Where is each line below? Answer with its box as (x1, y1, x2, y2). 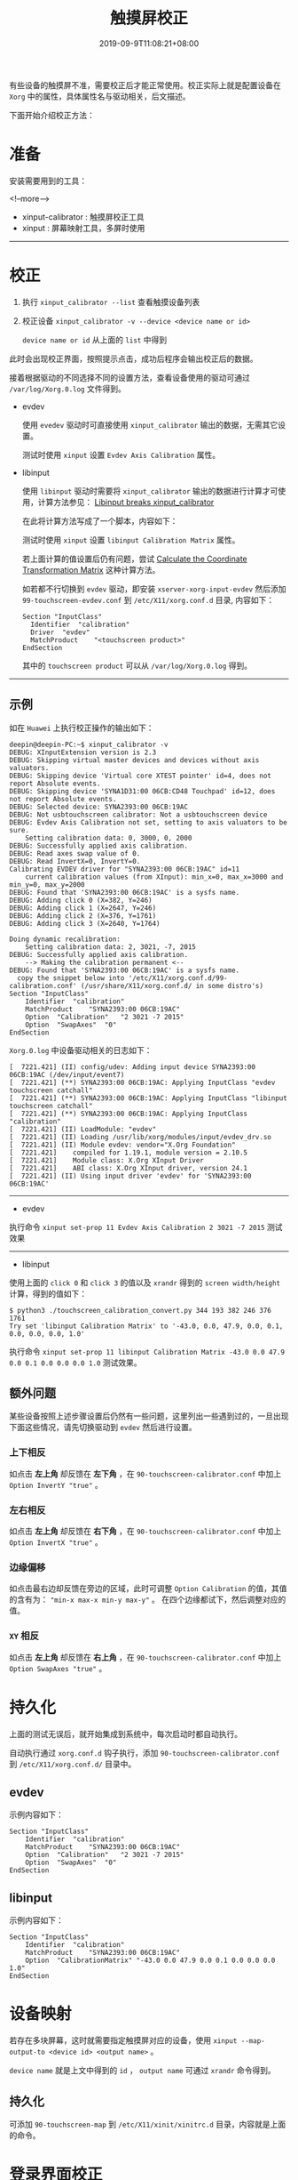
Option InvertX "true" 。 (9, 1537, 104, 1548)
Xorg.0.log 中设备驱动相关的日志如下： (9, 1044, 153, 1055)
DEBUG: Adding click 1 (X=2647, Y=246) (9, 904, 157, 913)
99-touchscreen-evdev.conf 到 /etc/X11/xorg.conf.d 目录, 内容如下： (21, 594, 275, 605)
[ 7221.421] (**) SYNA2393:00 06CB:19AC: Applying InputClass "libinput (9, 1093, 288, 1103)
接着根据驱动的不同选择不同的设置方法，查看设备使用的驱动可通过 (9, 372, 250, 382)
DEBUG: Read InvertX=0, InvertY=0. (9, 857, 141, 865)
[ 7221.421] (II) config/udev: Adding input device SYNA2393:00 (9, 1062, 255, 1072)
